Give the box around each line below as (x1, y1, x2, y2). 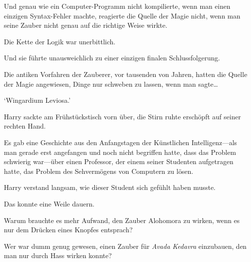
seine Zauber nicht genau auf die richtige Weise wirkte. (4, 20, 167, 30)
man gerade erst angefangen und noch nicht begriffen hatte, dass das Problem (4, 147, 236, 157)
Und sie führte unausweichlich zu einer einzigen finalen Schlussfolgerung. (4, 53, 220, 63)
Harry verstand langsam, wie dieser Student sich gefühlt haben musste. (4, 182, 216, 192)
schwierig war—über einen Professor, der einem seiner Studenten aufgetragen (4, 156, 233, 167)
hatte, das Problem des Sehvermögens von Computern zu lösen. (4, 166, 194, 176)
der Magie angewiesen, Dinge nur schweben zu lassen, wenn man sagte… (4, 78, 218, 89)
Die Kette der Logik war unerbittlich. (4, 36, 116, 46)
